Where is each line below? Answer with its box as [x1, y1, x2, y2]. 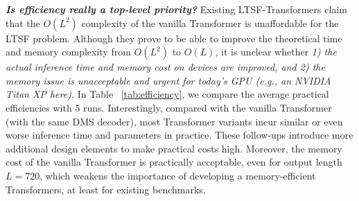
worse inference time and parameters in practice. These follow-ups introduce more [6, 128, 353, 142]
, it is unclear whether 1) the [215, 44, 337, 59]
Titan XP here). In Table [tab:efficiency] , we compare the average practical [6, 87, 329, 101]
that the [6, 15, 40, 30]
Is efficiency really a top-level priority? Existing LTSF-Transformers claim [6, 2, 347, 16]
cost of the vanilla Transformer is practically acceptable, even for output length [6, 155, 342, 169]
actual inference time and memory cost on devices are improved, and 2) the [6, 60, 325, 74]
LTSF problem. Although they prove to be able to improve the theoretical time [6, 30, 342, 45]
